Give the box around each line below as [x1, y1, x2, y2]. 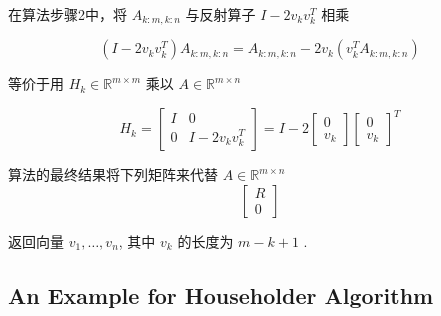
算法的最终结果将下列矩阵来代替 [8, 164, 218, 185]
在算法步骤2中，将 [8, 4, 127, 24]
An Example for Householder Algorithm [8, 279, 434, 310]
